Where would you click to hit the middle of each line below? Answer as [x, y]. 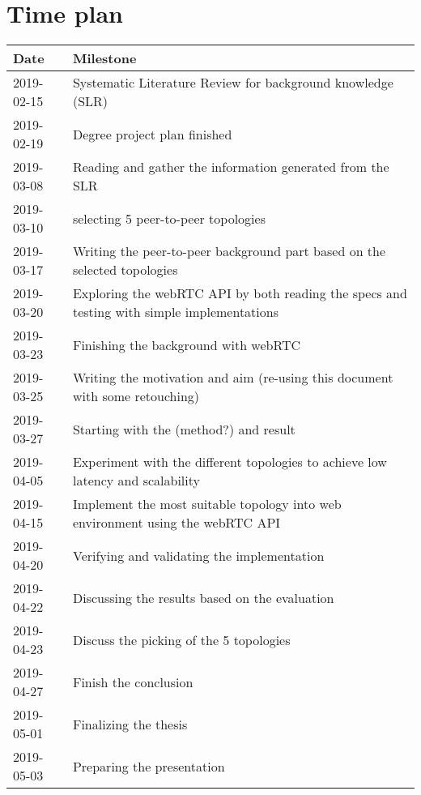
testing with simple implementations [175, 312]
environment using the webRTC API [176, 523]
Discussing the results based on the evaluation [203, 597]
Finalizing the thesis [130, 724]
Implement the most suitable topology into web [207, 504]
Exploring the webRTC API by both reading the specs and [240, 293]
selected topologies [125, 270]
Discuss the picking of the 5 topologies [181, 639]
